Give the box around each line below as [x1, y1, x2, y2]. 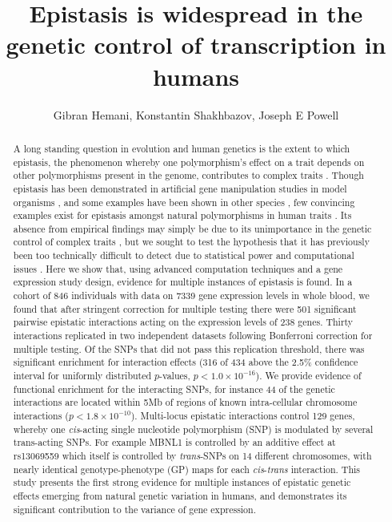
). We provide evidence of [255, 369, 362, 382]
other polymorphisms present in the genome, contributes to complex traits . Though [13, 168, 364, 182]
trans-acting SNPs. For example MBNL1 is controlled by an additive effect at [13, 435, 336, 449]
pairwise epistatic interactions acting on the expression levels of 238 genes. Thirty [13, 315, 354, 329]
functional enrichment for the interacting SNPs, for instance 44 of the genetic [13, 382, 335, 395]
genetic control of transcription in [6, 28, 386, 61]
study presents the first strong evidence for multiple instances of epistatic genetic [13, 475, 351, 489]
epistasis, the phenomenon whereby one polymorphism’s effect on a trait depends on [13, 155, 365, 168]
